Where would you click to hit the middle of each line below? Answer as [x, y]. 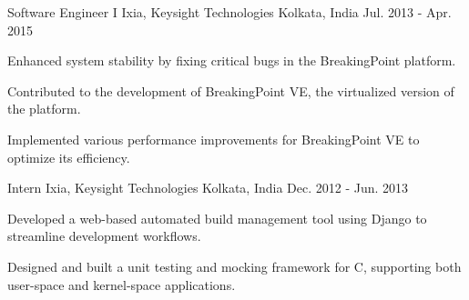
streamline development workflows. [104, 236]
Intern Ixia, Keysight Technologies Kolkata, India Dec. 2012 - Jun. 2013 [208, 188]
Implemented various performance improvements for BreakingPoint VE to [214, 139]
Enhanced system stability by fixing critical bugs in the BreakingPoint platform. [232, 60]
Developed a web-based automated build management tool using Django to [217, 218]
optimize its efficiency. [69, 157]
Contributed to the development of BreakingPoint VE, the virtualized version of [231, 90]
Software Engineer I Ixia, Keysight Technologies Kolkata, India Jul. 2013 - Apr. [229, 12]
